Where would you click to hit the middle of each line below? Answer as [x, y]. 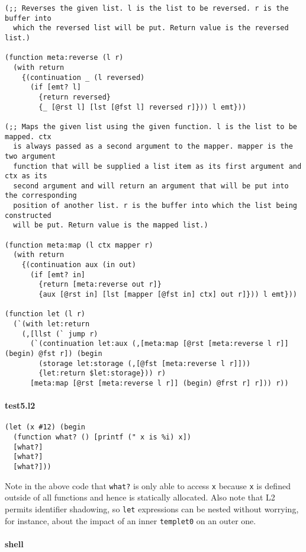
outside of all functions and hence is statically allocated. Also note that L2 [140, 497]
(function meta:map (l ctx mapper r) [79, 245]
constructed [28, 215]
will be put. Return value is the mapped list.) [111, 225]
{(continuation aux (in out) [79, 265]
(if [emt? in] [58, 275]
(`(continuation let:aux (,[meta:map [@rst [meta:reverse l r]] [159, 344]
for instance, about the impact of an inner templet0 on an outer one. [131, 520]
